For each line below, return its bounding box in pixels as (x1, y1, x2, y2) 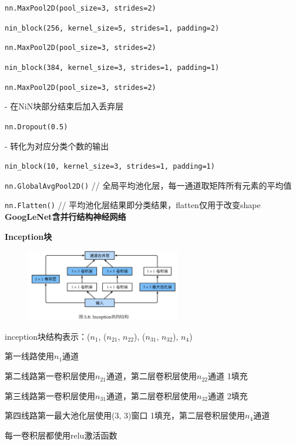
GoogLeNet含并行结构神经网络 (5, 210, 126, 223)
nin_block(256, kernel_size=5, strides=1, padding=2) (5, 24, 220, 32)
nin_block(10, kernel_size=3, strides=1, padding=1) (5, 162, 215, 171)
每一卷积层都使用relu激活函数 (5, 429, 117, 441)
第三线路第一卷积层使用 (5, 389, 95, 401)
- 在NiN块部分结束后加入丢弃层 (5, 100, 124, 112)
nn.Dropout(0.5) (5, 122, 68, 131)
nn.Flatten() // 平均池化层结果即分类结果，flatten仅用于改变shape (5, 199, 261, 211)
